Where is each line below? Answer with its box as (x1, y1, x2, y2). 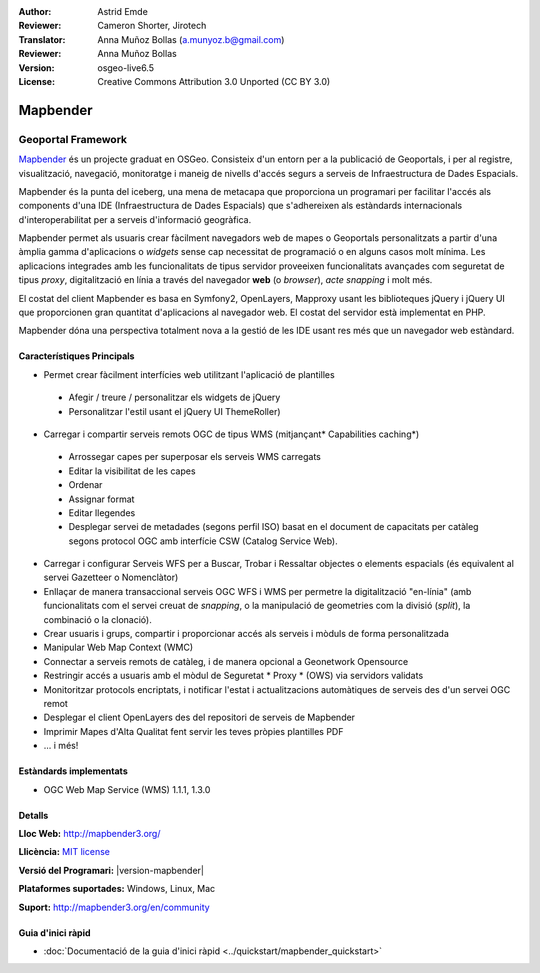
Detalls (18, 809, 49, 821)
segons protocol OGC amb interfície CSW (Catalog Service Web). (68, 535, 339, 547)
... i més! (43, 740, 79, 752)
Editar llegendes (68, 506, 136, 519)
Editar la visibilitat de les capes (68, 465, 196, 477)
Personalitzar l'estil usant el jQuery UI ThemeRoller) (68, 405, 281, 417)
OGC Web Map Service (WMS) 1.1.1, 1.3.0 (43, 783, 211, 795)
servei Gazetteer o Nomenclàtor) (43, 571, 179, 584)
